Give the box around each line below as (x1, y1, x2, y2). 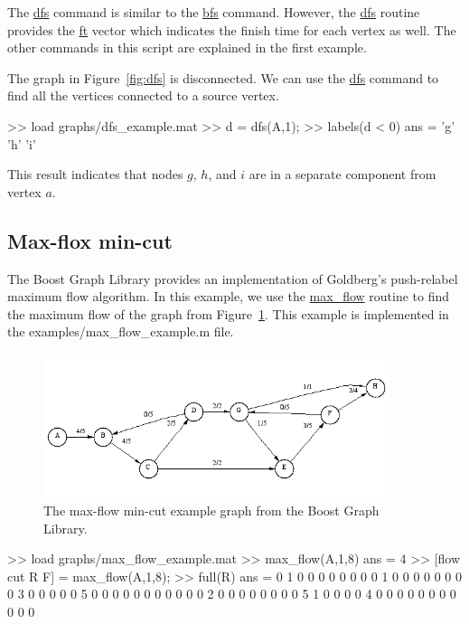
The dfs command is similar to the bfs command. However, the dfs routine (7, 3, 420, 21)
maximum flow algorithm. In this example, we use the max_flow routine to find (7, 287, 450, 306)
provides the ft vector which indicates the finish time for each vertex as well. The (7, 20, 456, 39)
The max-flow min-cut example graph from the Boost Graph (43, 500, 380, 519)
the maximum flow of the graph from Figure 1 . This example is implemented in (7, 304, 449, 323)
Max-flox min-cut (7, 226, 173, 254)
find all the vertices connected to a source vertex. (7, 86, 279, 105)
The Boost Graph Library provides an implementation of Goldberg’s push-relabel (7, 269, 458, 288)
